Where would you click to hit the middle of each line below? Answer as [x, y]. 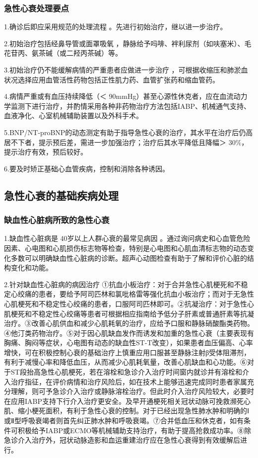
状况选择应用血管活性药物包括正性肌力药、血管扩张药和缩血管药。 [112, 79]
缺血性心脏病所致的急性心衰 [57, 220]
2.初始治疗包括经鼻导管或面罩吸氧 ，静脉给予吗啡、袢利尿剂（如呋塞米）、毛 [128, 43]
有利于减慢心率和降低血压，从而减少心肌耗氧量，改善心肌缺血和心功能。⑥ [126, 362]
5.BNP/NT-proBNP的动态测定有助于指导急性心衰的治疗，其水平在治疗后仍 [125, 132]
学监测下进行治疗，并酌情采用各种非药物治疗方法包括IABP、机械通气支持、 [127, 106]
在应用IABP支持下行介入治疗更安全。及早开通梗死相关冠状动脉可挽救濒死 [124, 401]
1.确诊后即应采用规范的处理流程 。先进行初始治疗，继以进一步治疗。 [116, 27]
